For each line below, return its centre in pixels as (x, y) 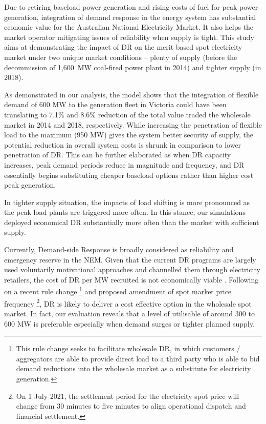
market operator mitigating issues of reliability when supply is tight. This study (129, 37)
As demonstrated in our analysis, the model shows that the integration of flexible (131, 94)
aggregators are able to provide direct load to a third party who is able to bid (138, 358)
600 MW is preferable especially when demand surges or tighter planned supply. (129, 323)
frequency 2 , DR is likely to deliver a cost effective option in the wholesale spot (128, 302)
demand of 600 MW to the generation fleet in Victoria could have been (115, 104)
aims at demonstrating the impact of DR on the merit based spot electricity (123, 47)
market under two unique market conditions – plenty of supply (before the (121, 57)
